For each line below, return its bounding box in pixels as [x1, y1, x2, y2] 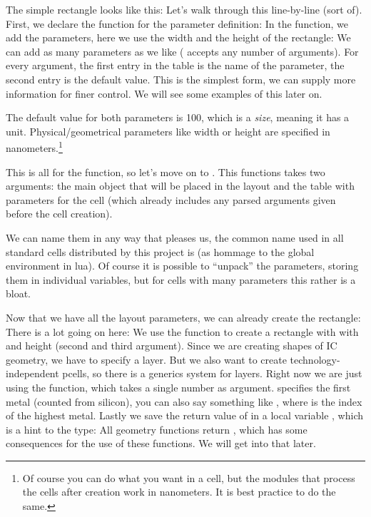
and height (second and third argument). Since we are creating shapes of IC [6, 338, 337, 353]
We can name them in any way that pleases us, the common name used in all [6, 230, 344, 245]
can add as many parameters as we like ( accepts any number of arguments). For [6, 43, 359, 58]
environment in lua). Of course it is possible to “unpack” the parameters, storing [6, 258, 359, 273]
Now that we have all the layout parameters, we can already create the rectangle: [6, 309, 361, 324]
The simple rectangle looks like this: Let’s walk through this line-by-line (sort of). [6, 2, 362, 16]
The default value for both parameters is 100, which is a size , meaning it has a [6, 110, 350, 125]
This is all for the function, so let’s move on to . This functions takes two [6, 164, 325, 179]
